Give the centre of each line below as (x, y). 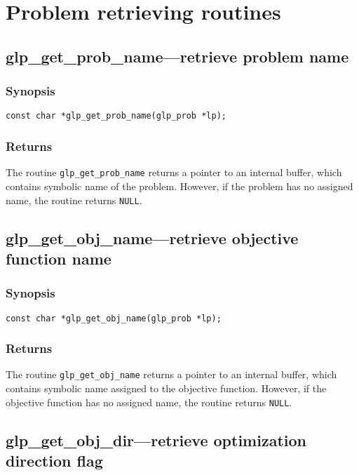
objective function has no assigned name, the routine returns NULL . (149, 402)
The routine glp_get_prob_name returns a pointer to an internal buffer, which (174, 172)
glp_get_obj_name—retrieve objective (152, 237)
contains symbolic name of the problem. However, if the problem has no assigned (179, 186)
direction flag (54, 461)
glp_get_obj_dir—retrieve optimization (156, 440)
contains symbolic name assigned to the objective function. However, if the (166, 388)
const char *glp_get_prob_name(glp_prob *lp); (116, 116)
